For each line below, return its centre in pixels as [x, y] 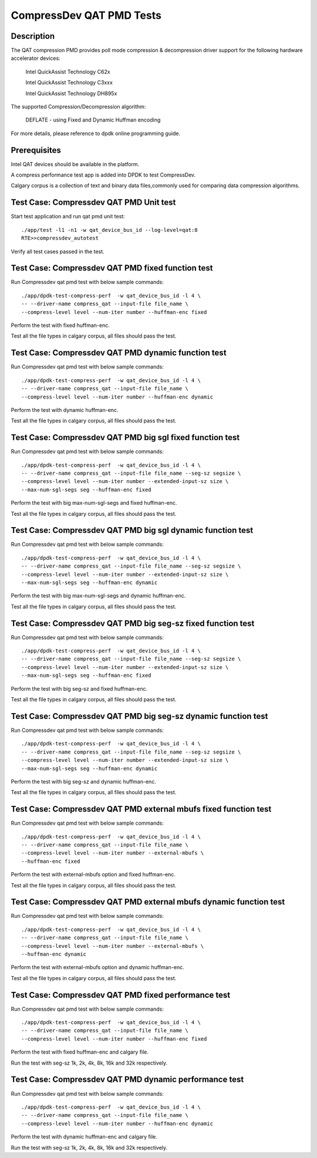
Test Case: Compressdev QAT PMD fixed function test [112, 268]
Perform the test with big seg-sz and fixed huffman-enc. [79, 688]
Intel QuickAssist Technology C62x [68, 72]
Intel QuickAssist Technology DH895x [71, 93]
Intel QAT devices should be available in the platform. [75, 164]
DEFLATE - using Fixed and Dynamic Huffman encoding [93, 120]
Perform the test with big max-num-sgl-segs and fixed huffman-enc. [94, 503]
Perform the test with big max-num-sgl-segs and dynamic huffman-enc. [98, 596]
